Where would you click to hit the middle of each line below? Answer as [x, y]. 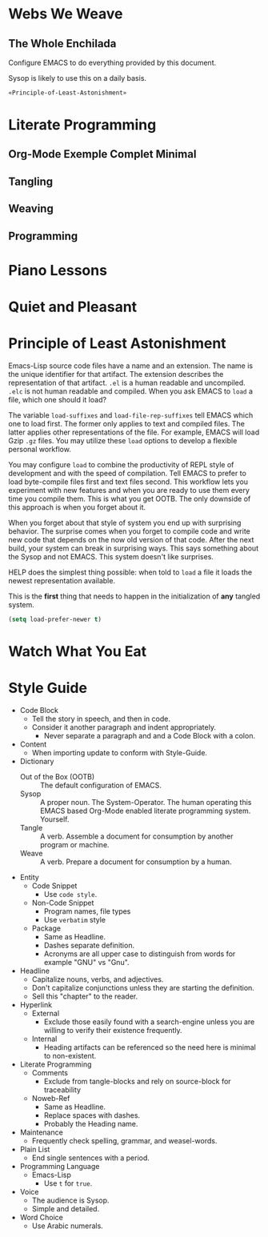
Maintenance [42, 1132]
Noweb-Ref [51, 1098]
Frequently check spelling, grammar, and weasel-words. [124, 1140]
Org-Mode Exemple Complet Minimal [102, 154]
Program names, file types [87, 911]
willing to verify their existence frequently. [113, 1030]
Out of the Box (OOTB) [57, 776]
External [46, 1013]
